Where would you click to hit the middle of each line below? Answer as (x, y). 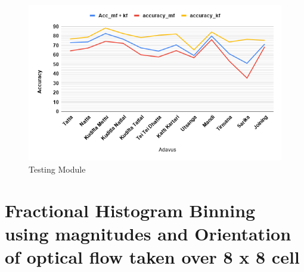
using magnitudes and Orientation (148, 233)
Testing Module (57, 169)
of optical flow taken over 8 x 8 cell (152, 256)
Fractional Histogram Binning (130, 210)
